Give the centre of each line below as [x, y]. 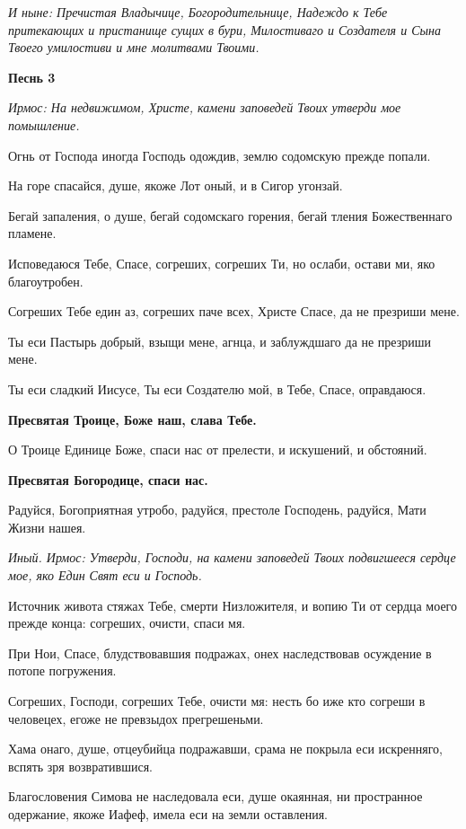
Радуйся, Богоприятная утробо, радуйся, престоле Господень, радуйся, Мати [217, 510]
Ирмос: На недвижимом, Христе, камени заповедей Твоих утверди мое [205, 107]
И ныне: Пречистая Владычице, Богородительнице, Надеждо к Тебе [198, 12]
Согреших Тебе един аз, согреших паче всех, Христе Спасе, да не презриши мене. [234, 311]
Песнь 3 [32, 77]
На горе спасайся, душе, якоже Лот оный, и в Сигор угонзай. [176, 185]
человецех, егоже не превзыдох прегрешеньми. [136, 718]
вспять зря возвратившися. [81, 766]
